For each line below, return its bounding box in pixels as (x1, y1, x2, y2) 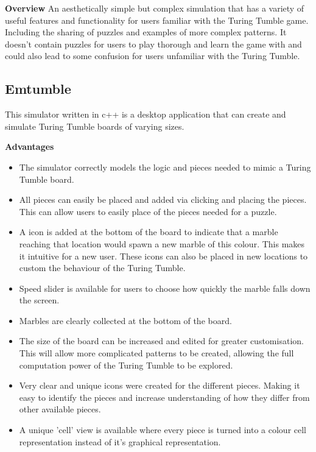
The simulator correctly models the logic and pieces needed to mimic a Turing (19, 160, 311, 173)
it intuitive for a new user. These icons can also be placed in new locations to (19, 249, 308, 262)
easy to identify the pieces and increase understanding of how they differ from (19, 390, 310, 403)
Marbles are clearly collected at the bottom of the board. (19, 314, 232, 327)
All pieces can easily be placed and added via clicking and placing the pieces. (19, 193, 307, 206)
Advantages (5, 140, 54, 153)
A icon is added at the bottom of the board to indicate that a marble (19, 225, 278, 238)
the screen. (19, 294, 60, 306)
